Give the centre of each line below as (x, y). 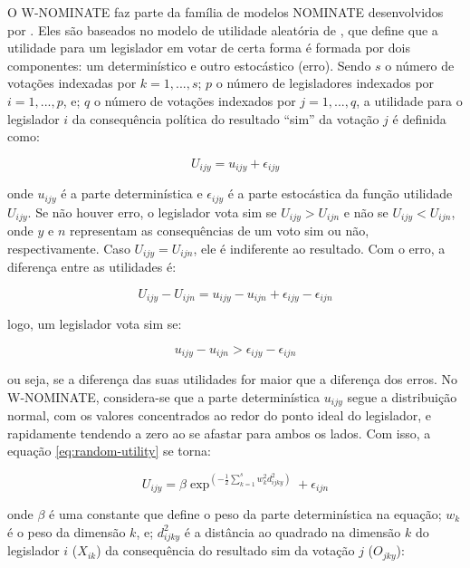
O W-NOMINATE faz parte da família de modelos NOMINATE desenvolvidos (225, 12)
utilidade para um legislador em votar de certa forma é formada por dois (209, 48)
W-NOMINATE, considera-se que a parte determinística (164, 396)
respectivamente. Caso (69, 248)
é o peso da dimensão (67, 531)
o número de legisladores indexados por (325, 83)
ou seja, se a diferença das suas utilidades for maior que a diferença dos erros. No (233, 379)
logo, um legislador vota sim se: (95, 324)
